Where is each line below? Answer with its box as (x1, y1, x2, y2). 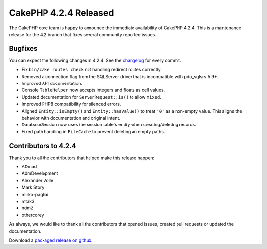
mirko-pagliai (21, 191, 49, 197)
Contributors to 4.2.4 (9, 141, 76, 150)
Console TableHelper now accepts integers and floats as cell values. (21, 87, 165, 93)
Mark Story (21, 184, 44, 190)
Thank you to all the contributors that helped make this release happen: (9, 155, 155, 161)
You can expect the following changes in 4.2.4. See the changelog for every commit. (9, 57, 181, 63)
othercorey (21, 212, 44, 218)
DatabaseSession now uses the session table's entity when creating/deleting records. (21, 122, 196, 128)
